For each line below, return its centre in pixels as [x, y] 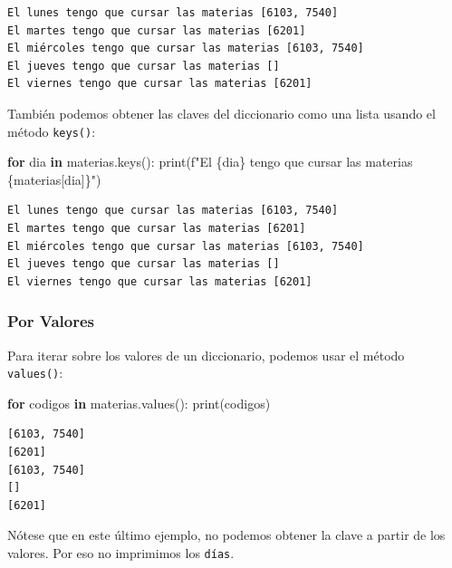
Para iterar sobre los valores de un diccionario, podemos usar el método [206, 355]
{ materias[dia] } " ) [54, 179]
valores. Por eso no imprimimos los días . [121, 553]
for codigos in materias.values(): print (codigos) [139, 403]
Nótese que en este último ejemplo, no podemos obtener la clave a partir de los [226, 535]
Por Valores [51, 321]
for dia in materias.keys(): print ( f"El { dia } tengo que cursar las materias [210, 162]
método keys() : [52, 131]
